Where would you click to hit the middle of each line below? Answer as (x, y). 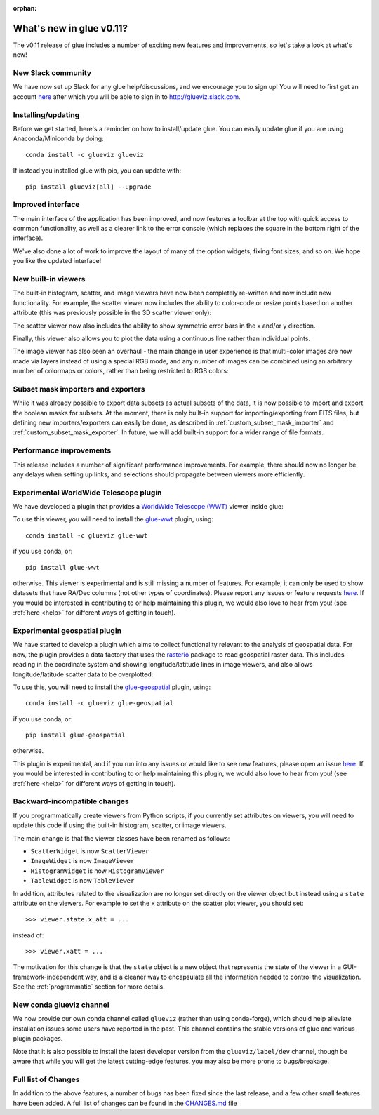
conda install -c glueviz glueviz (85, 155)
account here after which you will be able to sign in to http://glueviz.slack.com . (127, 96)
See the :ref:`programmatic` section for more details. (89, 987)
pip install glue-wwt (62, 567)
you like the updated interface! (57, 261)
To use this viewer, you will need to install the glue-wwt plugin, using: (113, 519)
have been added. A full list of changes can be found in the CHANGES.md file (125, 1103)
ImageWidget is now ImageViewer (82, 861)
